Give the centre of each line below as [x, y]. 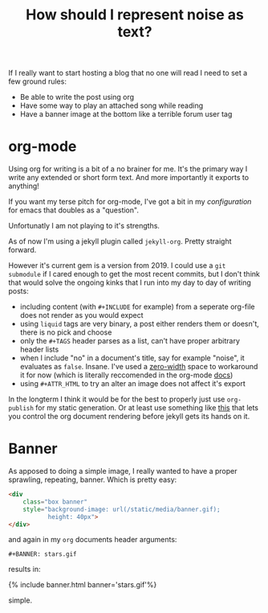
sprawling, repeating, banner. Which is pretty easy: [93, 479]
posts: [19, 291]
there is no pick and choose [66, 332]
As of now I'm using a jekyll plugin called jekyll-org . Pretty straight [120, 241]
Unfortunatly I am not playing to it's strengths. [84, 226]
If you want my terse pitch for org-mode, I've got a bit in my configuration [130, 202]
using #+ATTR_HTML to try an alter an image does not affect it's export [133, 384]
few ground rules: [37, 81]
